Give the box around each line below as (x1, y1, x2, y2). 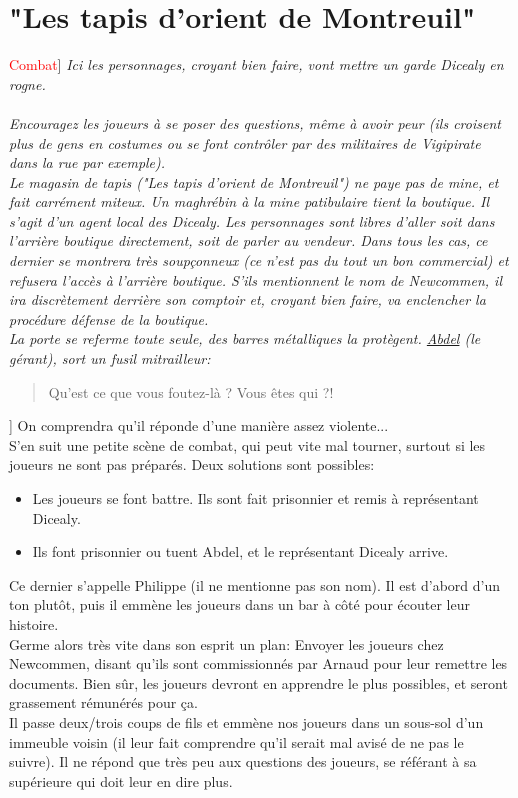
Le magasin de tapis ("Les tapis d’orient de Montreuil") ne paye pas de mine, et (9, 171, 499, 192)
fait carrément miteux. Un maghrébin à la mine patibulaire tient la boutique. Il (9, 191, 490, 212)
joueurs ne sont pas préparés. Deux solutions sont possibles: (9, 454, 375, 475)
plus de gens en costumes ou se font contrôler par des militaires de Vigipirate (9, 132, 481, 153)
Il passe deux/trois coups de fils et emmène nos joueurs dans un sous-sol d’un (9, 711, 484, 732)
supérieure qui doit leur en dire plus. (9, 770, 233, 791)
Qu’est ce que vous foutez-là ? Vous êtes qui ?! (48, 381, 334, 402)
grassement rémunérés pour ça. (9, 692, 198, 713)
